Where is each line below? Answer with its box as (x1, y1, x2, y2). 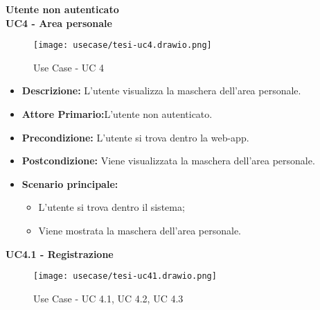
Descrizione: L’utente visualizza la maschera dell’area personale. (21, 83, 301, 98)
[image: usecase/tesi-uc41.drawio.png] (33, 271, 217, 282)
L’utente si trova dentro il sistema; (38, 200, 185, 214)
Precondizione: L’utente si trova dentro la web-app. (21, 130, 249, 144)
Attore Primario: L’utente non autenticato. (21, 107, 213, 121)
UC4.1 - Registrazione (6, 246, 114, 261)
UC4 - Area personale (6, 15, 112, 30)
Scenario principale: (21, 176, 118, 191)
